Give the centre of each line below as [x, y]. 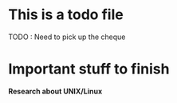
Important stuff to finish [89, 69]
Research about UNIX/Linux [55, 91]
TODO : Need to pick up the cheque [67, 37]
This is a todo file [66, 15]
